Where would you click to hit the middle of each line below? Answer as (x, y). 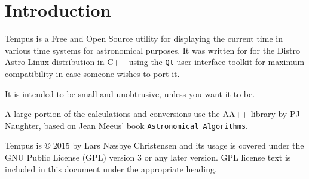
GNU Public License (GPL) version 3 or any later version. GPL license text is (148, 157)
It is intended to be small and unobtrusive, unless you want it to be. (130, 93)
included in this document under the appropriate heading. (111, 169)
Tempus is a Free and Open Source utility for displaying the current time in (144, 38)
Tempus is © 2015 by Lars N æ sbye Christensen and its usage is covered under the (154, 145)
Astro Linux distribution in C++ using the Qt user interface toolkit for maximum (155, 62)
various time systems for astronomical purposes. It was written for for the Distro (152, 50)
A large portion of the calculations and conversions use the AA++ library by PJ (152, 114)
